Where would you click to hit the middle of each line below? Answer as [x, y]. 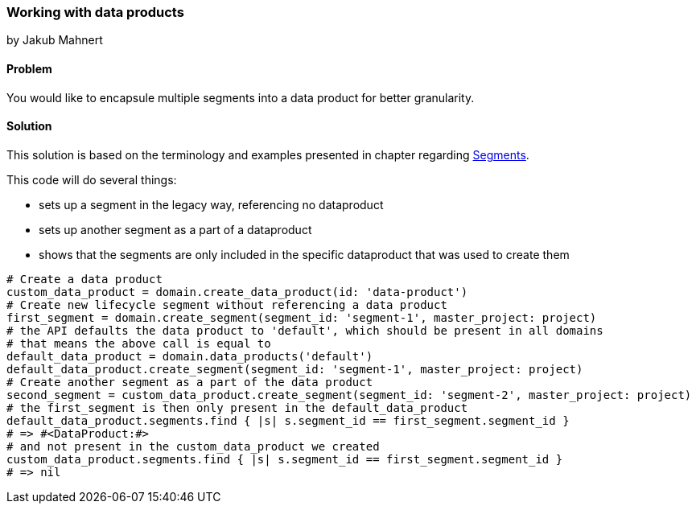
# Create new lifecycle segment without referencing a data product [227, 304]
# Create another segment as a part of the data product [190, 382]
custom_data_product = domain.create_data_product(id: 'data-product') [237, 292]
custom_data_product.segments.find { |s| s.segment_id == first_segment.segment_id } [285, 459]
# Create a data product [84, 279]
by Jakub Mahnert [55, 40]
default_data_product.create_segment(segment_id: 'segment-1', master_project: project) [295, 369]
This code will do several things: [92, 179]
